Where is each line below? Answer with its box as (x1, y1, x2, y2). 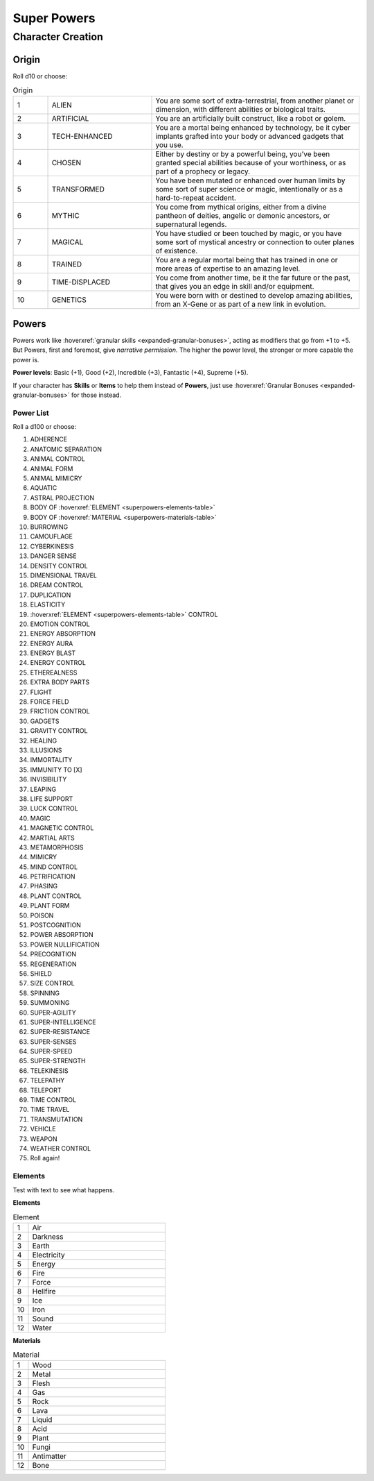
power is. (12, 355, 39, 364)
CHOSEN (51, 158, 82, 168)
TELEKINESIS (30, 1066, 69, 1075)
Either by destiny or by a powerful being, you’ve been (155, 149, 330, 159)
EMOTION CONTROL (30, 620, 90, 628)
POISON (30, 911, 54, 920)
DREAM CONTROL (30, 581, 83, 589)
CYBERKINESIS (30, 542, 74, 550)
